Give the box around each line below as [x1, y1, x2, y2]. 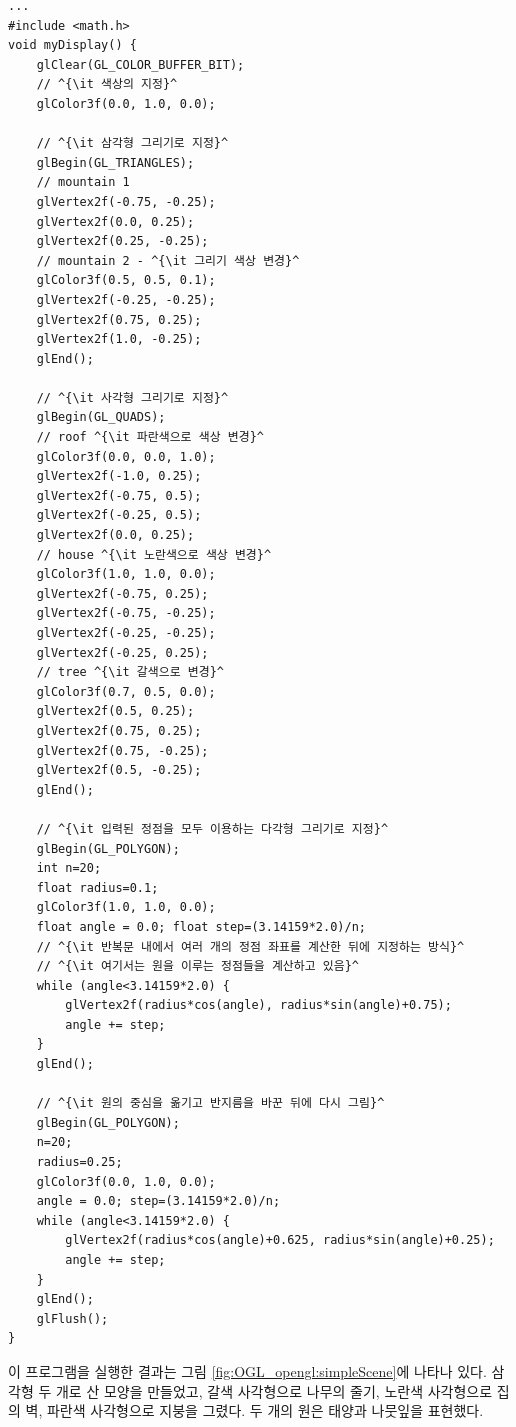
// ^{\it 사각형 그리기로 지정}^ [36, 390, 229, 405]
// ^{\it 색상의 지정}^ [36, 77, 178, 92]
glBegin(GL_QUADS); [36, 410, 166, 425]
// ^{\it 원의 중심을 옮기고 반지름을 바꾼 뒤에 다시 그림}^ [36, 1096, 385, 1111]
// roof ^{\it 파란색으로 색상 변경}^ [36, 430, 264, 445]
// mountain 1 [36, 175, 130, 190]
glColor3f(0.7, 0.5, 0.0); [36, 684, 216, 699]
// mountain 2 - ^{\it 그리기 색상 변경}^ [36, 253, 300, 268]
